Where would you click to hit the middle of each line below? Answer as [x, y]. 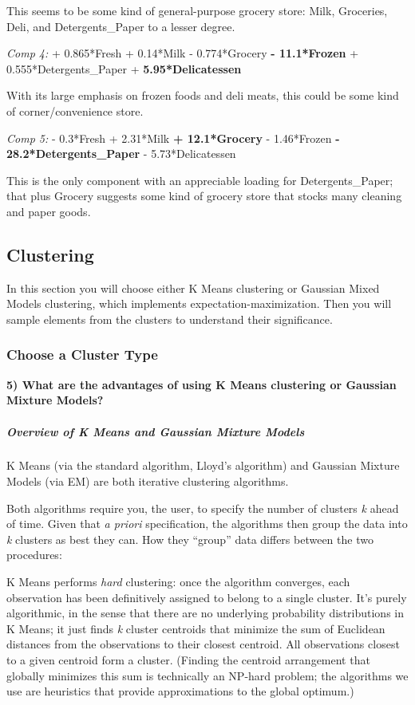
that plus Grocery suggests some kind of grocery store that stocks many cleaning [204, 196]
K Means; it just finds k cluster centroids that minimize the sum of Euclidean [196, 628]
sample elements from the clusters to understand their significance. [170, 319]
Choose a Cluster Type [82, 354]
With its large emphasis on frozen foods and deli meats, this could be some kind [203, 95]
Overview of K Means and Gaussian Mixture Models [156, 431]
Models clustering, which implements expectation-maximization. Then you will [199, 303]
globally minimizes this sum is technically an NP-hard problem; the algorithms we [207, 675]
